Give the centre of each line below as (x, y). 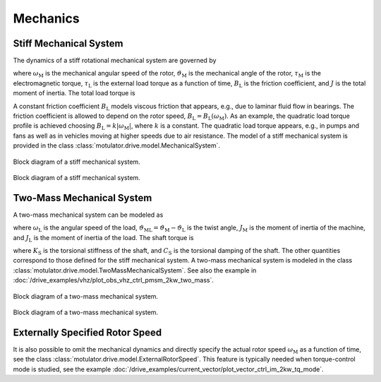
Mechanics (47, 18)
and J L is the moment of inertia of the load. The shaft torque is (103, 238)
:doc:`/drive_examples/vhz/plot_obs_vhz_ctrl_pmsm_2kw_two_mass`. (114, 280)
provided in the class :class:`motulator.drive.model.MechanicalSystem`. (117, 145)
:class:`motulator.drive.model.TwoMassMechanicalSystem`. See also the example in (135, 270)
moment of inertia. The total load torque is (74, 93)
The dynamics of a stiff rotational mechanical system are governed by (115, 61)
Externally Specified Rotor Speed (87, 332)
